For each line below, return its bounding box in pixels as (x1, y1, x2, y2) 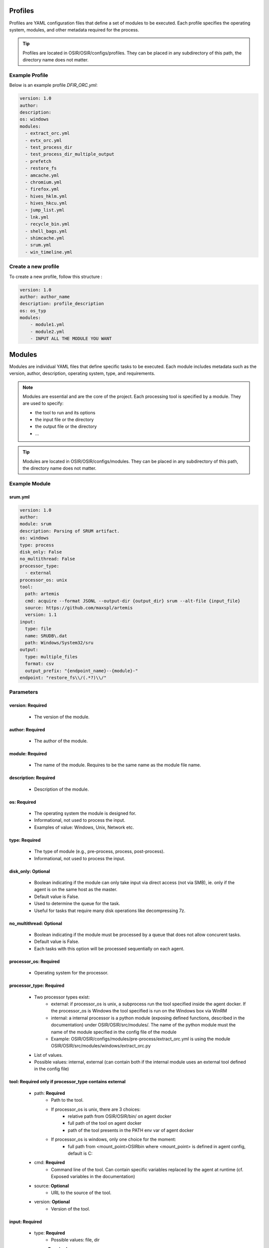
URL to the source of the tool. (51, 1190, 112, 1196)
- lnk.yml (25, 214, 49, 220)
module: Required (9, 750, 47, 756)
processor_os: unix (19, 577, 67, 583)
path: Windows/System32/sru (25, 640, 94, 646)
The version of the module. (34, 714, 90, 720)
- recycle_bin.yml (25, 221, 70, 227)
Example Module (9, 480, 51, 487)
